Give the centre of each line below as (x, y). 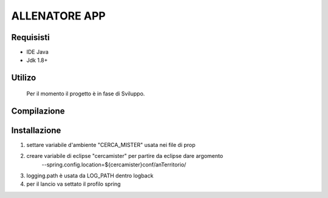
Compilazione (38, 111)
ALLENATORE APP (58, 16)
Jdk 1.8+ (37, 60)
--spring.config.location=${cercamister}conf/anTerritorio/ (114, 165)
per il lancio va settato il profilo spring (73, 184)
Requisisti (30, 37)
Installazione (36, 130)
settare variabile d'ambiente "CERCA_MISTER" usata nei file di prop (111, 145)
